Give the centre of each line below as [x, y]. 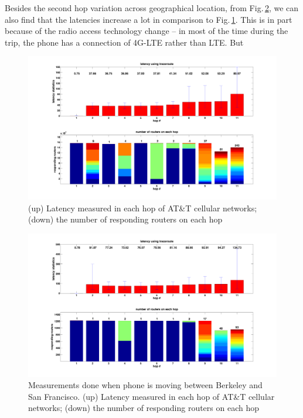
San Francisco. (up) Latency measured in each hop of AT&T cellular [151, 396]
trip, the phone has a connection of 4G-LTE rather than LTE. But [124, 42]
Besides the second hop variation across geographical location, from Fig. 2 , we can [152, 8]
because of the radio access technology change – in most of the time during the [147, 31]
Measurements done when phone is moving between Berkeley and [145, 385]
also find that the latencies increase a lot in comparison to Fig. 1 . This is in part [149, 19]
